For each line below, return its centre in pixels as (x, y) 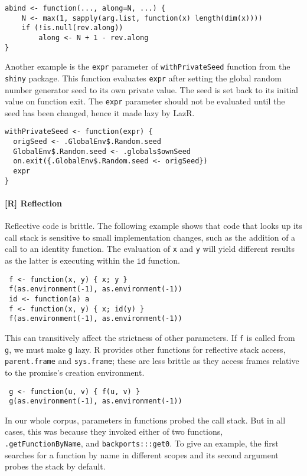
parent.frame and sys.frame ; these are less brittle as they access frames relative (152, 361)
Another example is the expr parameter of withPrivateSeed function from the (148, 66)
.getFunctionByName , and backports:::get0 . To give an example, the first (142, 443)
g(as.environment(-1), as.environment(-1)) (96, 401)
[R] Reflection (34, 203)
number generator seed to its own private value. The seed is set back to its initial (151, 89)
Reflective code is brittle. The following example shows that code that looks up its (153, 226)
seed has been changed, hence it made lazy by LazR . (100, 112)
